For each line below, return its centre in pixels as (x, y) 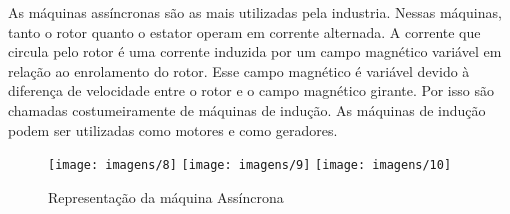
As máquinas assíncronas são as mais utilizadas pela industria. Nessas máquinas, (255, 12)
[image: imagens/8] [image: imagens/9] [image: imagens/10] (250, 165)
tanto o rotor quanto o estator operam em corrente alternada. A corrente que (244, 31)
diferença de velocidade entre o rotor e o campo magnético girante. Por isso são (251, 90)
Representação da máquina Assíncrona (166, 196)
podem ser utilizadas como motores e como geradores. (173, 129)
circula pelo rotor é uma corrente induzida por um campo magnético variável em (255, 51)
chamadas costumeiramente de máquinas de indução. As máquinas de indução (247, 109)
